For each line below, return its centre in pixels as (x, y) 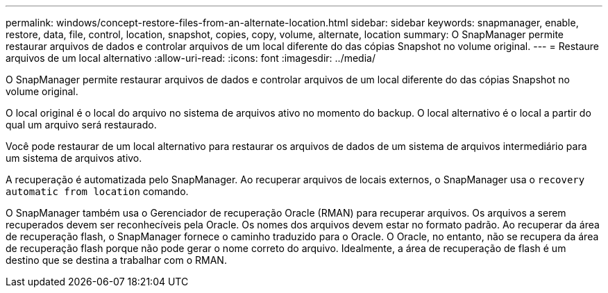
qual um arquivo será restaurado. (81, 125)
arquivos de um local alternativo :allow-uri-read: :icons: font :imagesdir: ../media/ (191, 58)
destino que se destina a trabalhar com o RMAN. (116, 260)
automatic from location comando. (97, 191)
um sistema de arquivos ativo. (74, 158)
